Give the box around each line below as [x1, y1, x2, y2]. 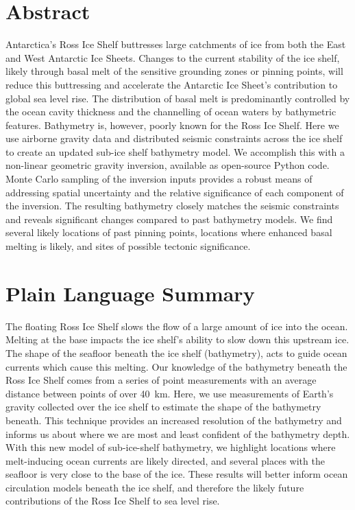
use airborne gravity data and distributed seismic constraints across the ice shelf [5, 131, 343, 146]
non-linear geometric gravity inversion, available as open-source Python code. [5, 158, 330, 172]
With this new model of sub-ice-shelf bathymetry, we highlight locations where [5, 440, 336, 454]
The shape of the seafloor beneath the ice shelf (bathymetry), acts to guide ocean [5, 345, 347, 360]
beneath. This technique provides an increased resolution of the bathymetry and [5, 413, 342, 427]
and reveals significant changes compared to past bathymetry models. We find [5, 211, 333, 226]
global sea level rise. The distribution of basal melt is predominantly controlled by [5, 91, 350, 105]
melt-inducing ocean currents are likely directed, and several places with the [5, 453, 325, 467]
